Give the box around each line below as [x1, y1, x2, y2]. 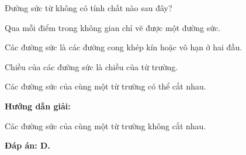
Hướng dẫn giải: [5, 99, 71, 112]
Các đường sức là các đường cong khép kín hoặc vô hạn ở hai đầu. [5, 41, 242, 53]
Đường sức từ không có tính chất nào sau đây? [5, 2, 172, 13]
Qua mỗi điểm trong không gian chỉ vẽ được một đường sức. [5, 21, 221, 33]
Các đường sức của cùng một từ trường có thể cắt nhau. [5, 80, 206, 92]
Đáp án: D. [5, 139, 50, 151]
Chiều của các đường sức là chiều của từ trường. [5, 60, 178, 73]
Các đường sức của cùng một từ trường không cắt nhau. [5, 119, 206, 132]
